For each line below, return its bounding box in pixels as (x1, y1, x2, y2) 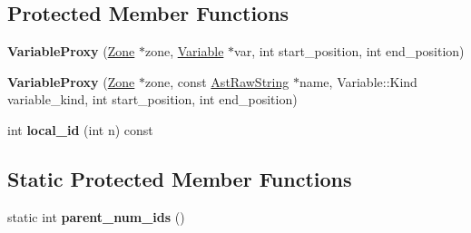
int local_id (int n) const (7, 120, 153, 139)
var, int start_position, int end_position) (234, 42, 465, 61)
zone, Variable (144, 42, 224, 61)
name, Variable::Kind (299, 72, 417, 91)
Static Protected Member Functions (7, 164, 352, 192)
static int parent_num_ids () (7, 207, 185, 226)
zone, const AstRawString (144, 72, 289, 91)
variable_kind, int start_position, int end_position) (7, 90, 298, 109)
